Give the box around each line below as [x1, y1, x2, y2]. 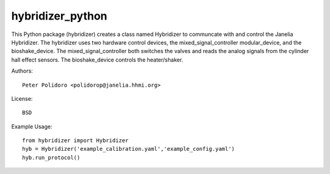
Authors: [11, 67, 33, 74]
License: [11, 95, 33, 102]
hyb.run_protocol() [22, 154, 81, 161]
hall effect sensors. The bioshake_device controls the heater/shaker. [11, 56, 183, 63]
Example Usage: [11, 123, 53, 130]
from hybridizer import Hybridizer [22, 137, 129, 144]
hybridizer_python [11, 9, 108, 23]
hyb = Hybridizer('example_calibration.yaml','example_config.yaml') [22, 145, 235, 153]
